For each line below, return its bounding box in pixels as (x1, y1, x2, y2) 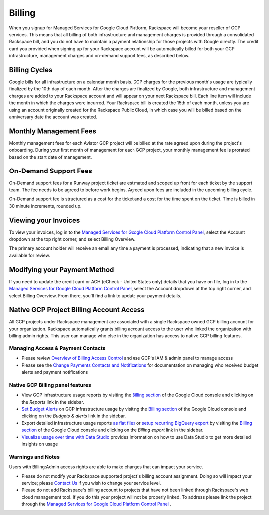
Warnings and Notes (9, 453, 60, 460)
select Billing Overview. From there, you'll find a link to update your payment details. (9, 292, 182, 299)
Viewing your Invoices (9, 216, 80, 224)
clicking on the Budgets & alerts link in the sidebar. (21, 413, 126, 419)
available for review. (9, 252, 50, 258)
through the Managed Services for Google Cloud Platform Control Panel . (21, 501, 172, 507)
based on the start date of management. (9, 154, 92, 160)
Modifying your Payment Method (9, 265, 114, 274)
